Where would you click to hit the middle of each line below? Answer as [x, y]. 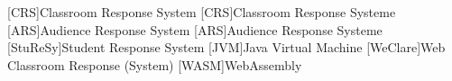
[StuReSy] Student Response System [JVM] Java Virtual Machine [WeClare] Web [226, 47]
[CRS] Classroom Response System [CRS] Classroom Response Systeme [202, 12]
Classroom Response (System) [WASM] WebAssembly [155, 64]
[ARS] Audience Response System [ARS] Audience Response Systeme [195, 29]
